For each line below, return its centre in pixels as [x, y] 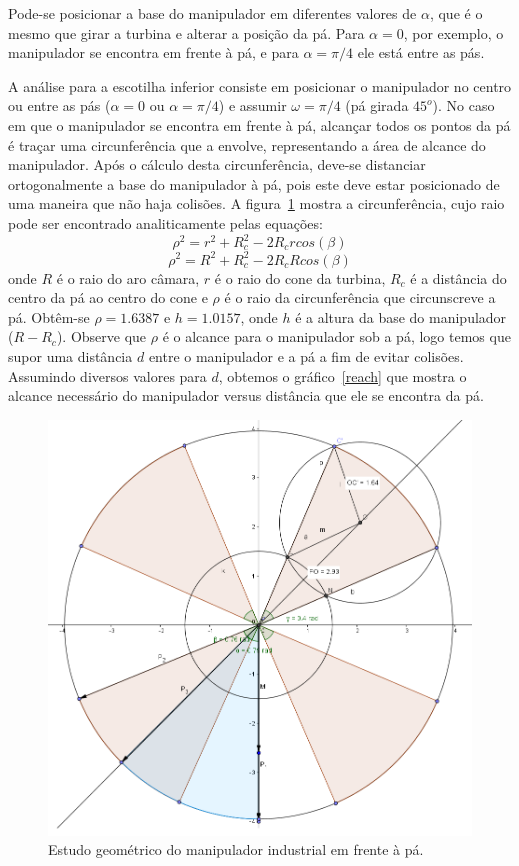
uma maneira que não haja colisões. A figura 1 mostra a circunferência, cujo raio [256, 203]
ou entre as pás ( [59, 105]
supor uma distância [70, 355]
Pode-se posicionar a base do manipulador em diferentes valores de [212, 13]
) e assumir [252, 105]
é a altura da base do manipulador [401, 316]
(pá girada [377, 105]
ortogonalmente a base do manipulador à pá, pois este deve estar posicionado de [254, 183]
